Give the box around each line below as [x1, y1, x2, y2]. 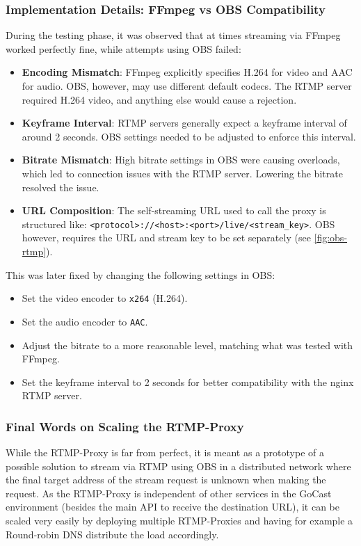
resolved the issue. [22, 179, 99, 194]
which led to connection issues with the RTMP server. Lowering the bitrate [22, 166, 343, 180]
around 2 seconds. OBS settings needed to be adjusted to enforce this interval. [22, 129, 356, 143]
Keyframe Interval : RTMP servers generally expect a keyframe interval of [22, 115, 347, 130]
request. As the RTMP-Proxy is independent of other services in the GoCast [6, 485, 332, 500]
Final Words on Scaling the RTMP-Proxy [6, 417, 244, 435]
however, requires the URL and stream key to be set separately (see [22, 230, 311, 245]
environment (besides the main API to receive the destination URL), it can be [6, 499, 339, 514]
